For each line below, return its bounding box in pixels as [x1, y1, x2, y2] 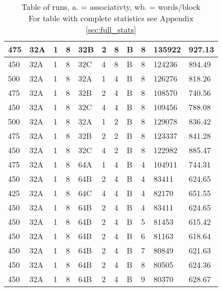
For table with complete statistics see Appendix [28, 12, 194, 24]
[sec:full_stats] [86, 24, 136, 35]
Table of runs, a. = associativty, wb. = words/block [21, 1, 201, 12]
